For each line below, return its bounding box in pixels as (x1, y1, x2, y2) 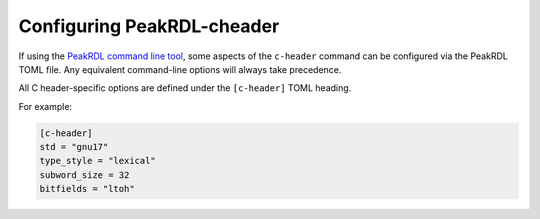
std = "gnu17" (39, 141, 109, 153)
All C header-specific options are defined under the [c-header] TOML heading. (18, 82, 352, 94)
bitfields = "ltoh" (39, 183, 135, 195)
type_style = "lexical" (39, 155, 157, 167)
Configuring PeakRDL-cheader (18, 15, 280, 37)
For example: (18, 100, 73, 112)
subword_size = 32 (39, 169, 130, 180)
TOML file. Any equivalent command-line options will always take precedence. (18, 63, 342, 75)
